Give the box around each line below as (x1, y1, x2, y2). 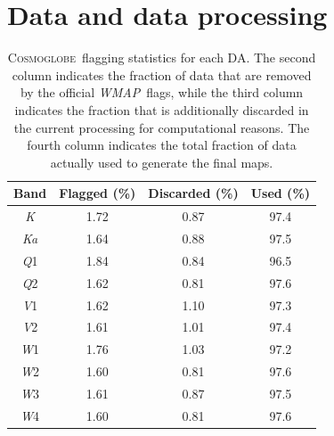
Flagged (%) (59, 184, 136, 202)
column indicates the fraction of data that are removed (12, 65, 312, 84)
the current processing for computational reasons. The (13, 118, 310, 136)
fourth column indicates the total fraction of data (27, 136, 297, 154)
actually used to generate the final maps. (50, 152, 273, 171)
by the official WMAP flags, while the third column (20, 83, 304, 102)
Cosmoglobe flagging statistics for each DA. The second (7, 48, 316, 67)
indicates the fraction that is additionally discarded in (14, 100, 309, 119)
